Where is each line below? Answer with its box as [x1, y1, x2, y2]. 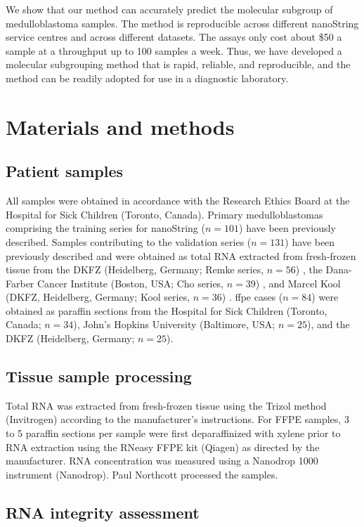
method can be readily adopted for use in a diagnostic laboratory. [6, 70, 289, 85]
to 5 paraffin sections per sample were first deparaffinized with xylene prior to [6, 426, 341, 441]
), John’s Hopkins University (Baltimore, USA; [73, 317, 275, 332]
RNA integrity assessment [6, 501, 200, 523]
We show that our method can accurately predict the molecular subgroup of [6, 2, 333, 16]
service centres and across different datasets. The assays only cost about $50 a [6, 30, 342, 44]
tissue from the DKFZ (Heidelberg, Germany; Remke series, [6, 262, 264, 277]
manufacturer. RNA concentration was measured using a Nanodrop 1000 [6, 453, 318, 468]
